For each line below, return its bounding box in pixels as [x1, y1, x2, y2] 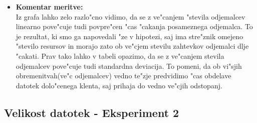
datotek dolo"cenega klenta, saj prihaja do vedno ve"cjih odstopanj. [16, 80, 222, 90]
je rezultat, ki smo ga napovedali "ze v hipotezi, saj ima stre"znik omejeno [16, 31, 243, 41]
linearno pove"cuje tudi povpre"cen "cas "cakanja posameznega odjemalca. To [16, 21, 253, 32]
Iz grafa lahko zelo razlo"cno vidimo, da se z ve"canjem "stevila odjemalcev [16, 11, 245, 22]
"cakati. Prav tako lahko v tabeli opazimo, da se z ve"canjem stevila [16, 50, 224, 61]
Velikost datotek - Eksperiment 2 [4, 104, 179, 120]
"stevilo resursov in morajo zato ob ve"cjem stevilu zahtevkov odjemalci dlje [16, 41, 249, 51]
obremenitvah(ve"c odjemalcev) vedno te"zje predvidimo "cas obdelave [16, 70, 231, 81]
